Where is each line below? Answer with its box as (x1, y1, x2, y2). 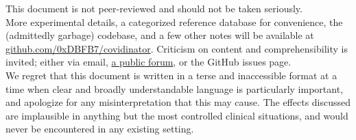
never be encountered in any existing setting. (5, 122, 194, 136)
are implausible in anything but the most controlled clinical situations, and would (5, 108, 348, 122)
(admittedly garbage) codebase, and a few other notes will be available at (5, 28, 314, 42)
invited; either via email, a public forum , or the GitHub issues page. (5, 55, 292, 69)
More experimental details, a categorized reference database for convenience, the (5, 14, 343, 29)
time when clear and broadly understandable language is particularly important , (5, 81, 344, 96)
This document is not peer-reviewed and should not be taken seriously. (5, 1, 302, 15)
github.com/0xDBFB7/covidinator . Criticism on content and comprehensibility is (5, 41, 348, 55)
